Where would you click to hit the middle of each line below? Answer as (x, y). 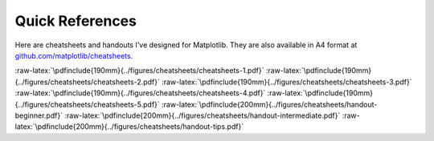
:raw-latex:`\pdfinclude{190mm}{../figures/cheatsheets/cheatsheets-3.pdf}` (287, 82)
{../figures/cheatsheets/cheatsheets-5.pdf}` (87, 104)
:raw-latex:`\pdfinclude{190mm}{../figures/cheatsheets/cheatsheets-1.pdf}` (139, 70)
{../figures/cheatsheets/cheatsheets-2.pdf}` (87, 82)
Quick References (76, 21)
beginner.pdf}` (39, 115)
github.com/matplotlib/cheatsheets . (74, 55)
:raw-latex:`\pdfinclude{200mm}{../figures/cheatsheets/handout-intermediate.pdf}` (203, 115)
